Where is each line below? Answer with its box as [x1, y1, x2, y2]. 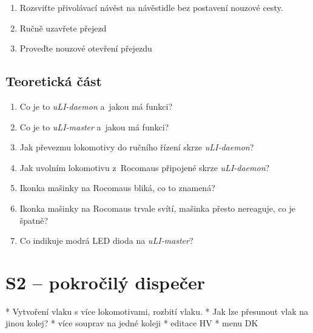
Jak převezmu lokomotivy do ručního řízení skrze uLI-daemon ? [19, 141, 254, 153]
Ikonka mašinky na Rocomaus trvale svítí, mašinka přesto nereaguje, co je [19, 201, 295, 214]
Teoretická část [5, 72, 103, 90]
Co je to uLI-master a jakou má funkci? [19, 120, 169, 133]
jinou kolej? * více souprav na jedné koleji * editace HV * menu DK [5, 317, 258, 329]
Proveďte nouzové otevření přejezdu [19, 42, 152, 55]
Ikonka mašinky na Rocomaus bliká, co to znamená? [19, 181, 215, 194]
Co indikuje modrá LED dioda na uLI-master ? [19, 234, 194, 247]
